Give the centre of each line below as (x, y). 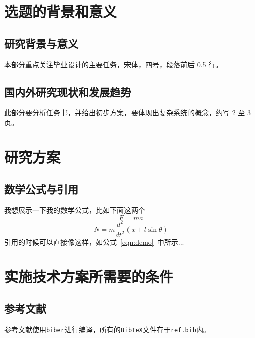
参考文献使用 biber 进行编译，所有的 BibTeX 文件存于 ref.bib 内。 (107, 329)
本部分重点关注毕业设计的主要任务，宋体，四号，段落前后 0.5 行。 (113, 64)
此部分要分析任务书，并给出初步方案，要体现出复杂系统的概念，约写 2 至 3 (127, 112)
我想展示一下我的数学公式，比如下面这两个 (75, 210)
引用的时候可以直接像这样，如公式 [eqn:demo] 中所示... (94, 242)
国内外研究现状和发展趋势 (68, 91)
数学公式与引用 (41, 189)
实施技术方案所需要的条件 (89, 276)
